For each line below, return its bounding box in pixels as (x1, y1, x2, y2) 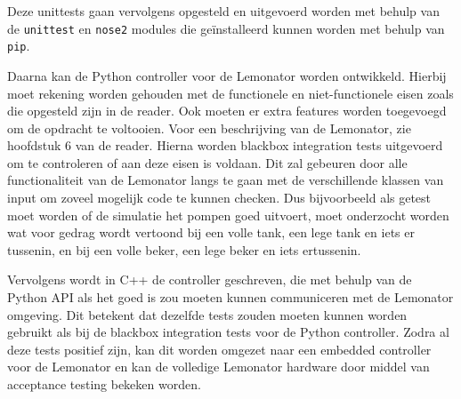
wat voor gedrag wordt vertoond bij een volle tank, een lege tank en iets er (7, 223, 415, 242)
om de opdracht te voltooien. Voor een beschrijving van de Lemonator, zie (7, 118, 411, 137)
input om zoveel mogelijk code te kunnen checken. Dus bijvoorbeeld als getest (7, 188, 432, 207)
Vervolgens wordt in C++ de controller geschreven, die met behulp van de (7, 270, 412, 289)
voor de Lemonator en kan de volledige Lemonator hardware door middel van (7, 357, 430, 376)
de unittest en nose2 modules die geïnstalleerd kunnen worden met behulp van (7, 19, 445, 37)
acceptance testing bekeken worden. (7, 375, 201, 393)
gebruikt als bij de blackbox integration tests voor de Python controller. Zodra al (7, 323, 449, 341)
